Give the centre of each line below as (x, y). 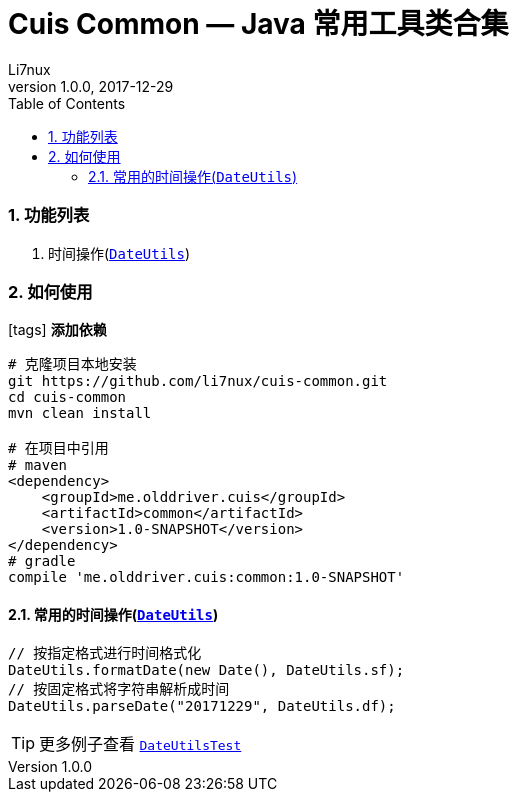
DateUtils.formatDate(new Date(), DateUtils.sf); (206, 670)
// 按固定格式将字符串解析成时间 (119, 689)
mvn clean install (80, 413)
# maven (38, 465)
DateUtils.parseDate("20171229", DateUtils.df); (202, 706)
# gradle (42, 561)
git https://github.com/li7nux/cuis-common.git (198, 381)
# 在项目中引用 (58, 448)
